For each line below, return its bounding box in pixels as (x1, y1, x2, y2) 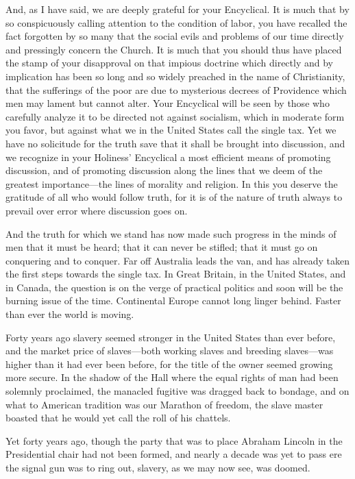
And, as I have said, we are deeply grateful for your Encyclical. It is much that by (5, 2, 350, 16)
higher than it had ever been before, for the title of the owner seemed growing (5, 356, 333, 371)
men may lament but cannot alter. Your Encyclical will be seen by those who (5, 96, 330, 110)
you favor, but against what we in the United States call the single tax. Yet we (5, 123, 336, 137)
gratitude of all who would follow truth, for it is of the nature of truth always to (5, 190, 343, 204)
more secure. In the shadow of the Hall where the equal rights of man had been (5, 370, 339, 384)
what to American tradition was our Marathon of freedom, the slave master (5, 397, 323, 411)
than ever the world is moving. (5, 307, 134, 321)
